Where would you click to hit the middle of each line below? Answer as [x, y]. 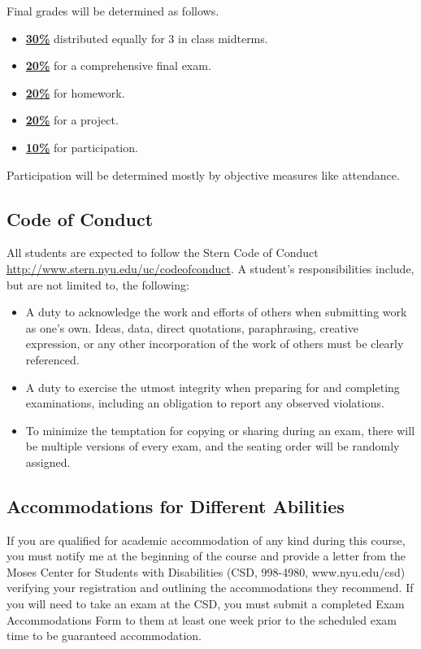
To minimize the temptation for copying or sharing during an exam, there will [220, 430]
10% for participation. [82, 147]
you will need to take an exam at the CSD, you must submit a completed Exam [206, 604]
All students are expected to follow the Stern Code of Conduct [163, 253]
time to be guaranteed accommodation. [104, 636]
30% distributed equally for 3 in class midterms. [147, 38]
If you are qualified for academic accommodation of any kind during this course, [206, 540]
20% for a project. [72, 120]
